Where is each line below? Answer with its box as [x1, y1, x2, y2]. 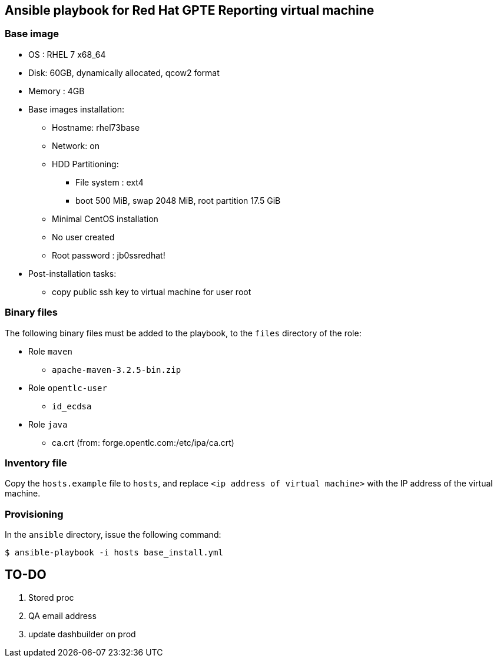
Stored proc [28, 592, 74, 603]
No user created [52, 231, 115, 242]
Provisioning [5, 508, 64, 520]
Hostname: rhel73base [52, 122, 140, 133]
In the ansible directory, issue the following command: [5, 529, 221, 540]
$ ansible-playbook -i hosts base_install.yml [5, 548, 223, 558]
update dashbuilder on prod [28, 628, 136, 639]
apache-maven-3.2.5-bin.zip [52, 365, 181, 375]
